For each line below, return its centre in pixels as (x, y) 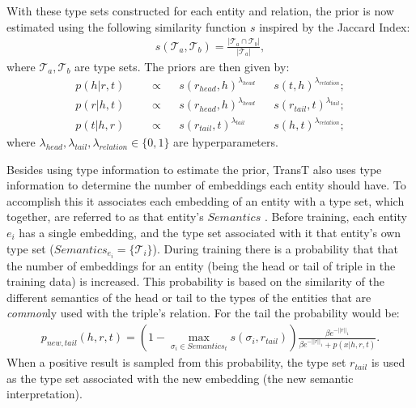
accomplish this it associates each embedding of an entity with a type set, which (206, 200)
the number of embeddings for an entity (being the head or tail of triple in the (201, 265)
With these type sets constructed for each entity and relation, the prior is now (200, 11)
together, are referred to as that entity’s (105, 217)
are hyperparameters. (226, 142)
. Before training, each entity (335, 217)
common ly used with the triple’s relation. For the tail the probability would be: (203, 313)
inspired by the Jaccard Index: (335, 26)
